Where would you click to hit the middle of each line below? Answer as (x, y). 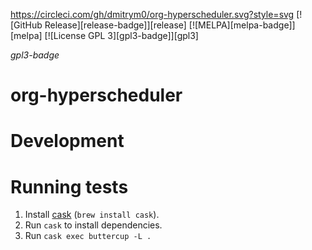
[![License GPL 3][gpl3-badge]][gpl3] (121, 35)
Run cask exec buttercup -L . (88, 236)
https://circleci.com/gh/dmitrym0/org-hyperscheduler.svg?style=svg (152, 14)
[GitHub (26, 25)
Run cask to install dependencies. (93, 225)
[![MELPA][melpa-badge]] (242, 25)
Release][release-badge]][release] (115, 25)
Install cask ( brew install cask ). (92, 215)
